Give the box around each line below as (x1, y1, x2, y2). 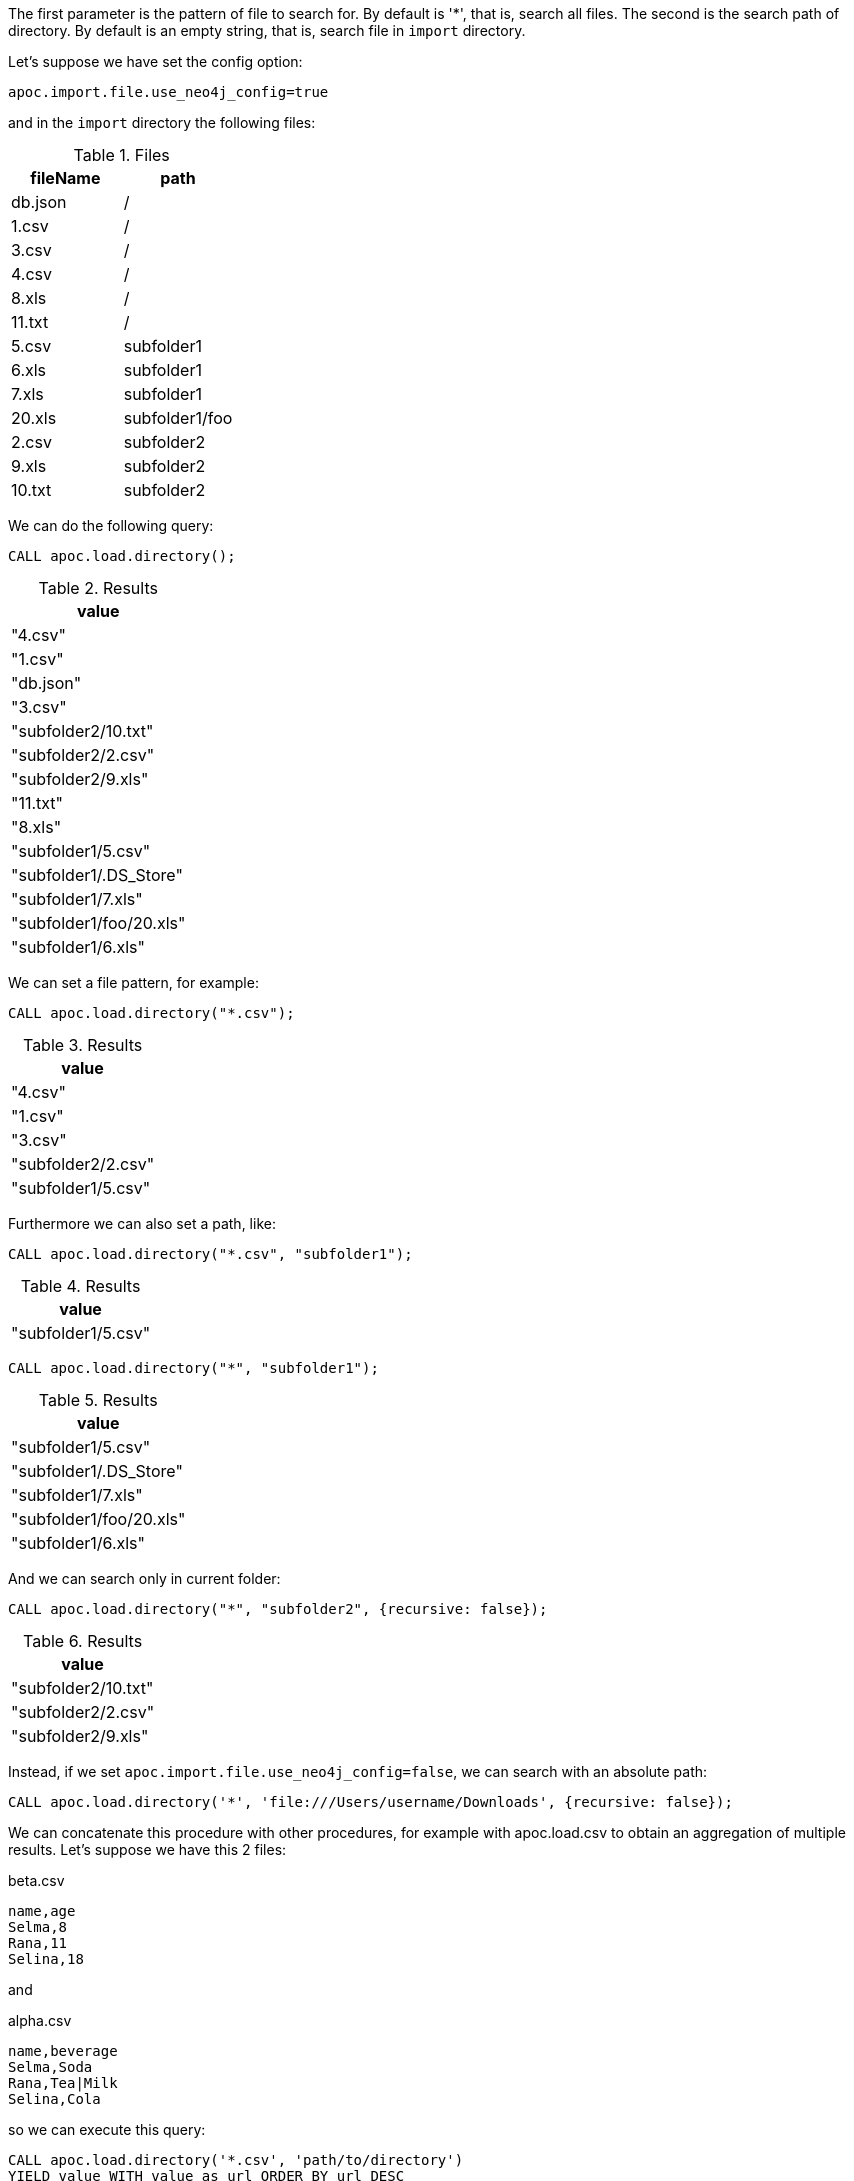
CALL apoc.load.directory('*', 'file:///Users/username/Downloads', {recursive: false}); (8, 1794, 733, 1810)
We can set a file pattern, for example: (8, 974, 259, 991)
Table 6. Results (23, 1631, 143, 1651)
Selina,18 (8, 1951, 84, 1967)
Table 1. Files (73, 145, 170, 165)
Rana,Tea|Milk (8, 2075, 118, 2091)
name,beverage (8, 2043, 118, 2059)
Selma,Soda (8, 2059, 93, 2075)
